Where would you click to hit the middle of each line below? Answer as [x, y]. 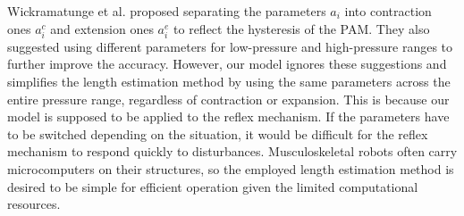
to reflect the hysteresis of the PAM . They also [302, 28]
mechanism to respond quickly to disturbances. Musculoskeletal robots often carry [232, 151]
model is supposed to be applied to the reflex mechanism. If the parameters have [228, 116]
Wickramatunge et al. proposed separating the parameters [167, 11]
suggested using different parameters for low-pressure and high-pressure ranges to [230, 46]
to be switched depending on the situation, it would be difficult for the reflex [218, 133]
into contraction [388, 11]
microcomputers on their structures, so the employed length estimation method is [231, 168]
